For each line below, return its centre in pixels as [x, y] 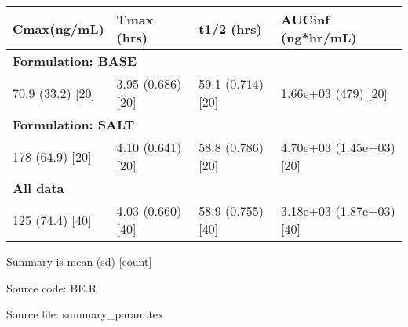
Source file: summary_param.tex [85, 314]
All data [38, 188]
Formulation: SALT [74, 124]
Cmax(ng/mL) [58, 28]
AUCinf [305, 19]
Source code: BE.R [51, 287]
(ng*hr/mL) [319, 37]
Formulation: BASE [75, 61]
